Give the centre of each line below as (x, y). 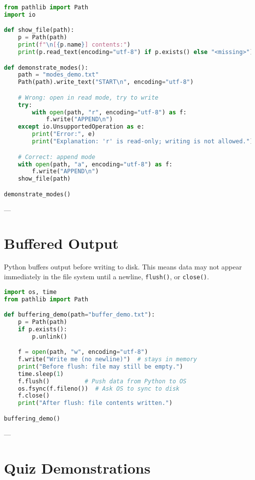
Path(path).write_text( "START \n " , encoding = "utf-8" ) (106, 82)
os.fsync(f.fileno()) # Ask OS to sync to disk (99, 388)
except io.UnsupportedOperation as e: (81, 127)
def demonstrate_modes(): (46, 67)
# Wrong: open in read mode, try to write (88, 97)
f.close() (34, 396)
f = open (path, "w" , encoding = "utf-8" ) (83, 352)
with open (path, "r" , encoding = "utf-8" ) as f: (109, 112)
